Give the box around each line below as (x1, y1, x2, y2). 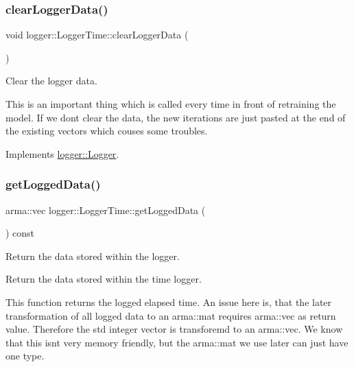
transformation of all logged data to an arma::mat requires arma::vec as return (5, 308, 336, 322)
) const (5, 226, 35, 240)
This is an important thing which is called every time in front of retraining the (5, 97, 336, 110)
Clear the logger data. (5, 73, 97, 88)
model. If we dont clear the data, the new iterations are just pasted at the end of (5, 110, 346, 124)
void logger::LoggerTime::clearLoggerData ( (5, 27, 189, 42)
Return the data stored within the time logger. (5, 272, 202, 286)
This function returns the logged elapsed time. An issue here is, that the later (5, 294, 332, 309)
